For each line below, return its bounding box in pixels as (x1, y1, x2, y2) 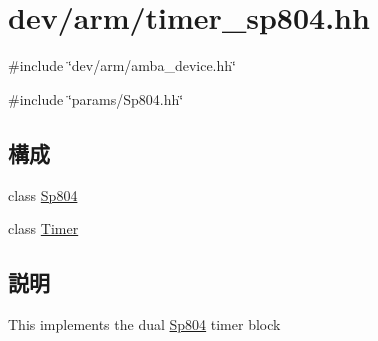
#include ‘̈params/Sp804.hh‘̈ (8, 88, 184, 109)
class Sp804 (8, 184, 78, 205)
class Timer (8, 218, 79, 239)
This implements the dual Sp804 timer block (8, 313, 281, 334)
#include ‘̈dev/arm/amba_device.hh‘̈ (8, 55, 236, 76)
